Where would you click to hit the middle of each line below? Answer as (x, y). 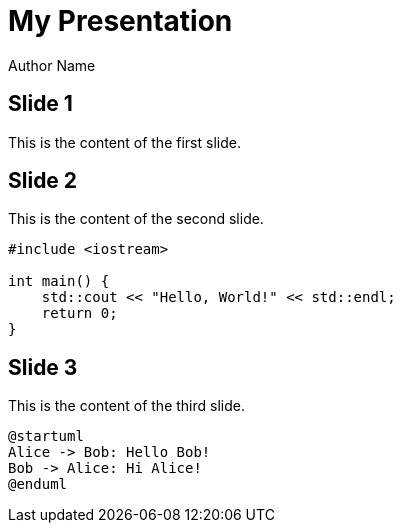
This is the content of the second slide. (136, 219)
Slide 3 (43, 367)
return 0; (79, 313)
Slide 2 (43, 181)
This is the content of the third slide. (126, 406)
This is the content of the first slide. (124, 142)
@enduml (38, 484)
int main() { (59, 281)
